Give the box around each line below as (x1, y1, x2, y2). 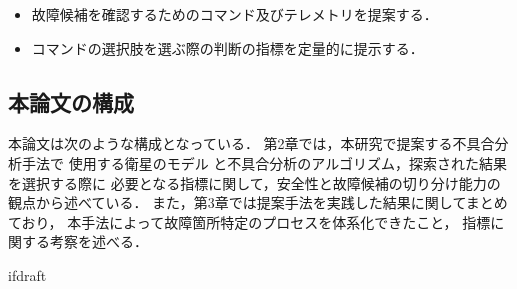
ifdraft (8, 264, 47, 285)
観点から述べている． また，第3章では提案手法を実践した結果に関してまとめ (8, 192, 508, 213)
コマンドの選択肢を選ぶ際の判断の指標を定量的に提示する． (31, 37, 424, 58)
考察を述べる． (49, 231, 148, 252)
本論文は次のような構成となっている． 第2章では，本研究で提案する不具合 (8, 133, 495, 154)
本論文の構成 (8, 86, 134, 117)
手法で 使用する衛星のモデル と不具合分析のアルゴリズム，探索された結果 (21, 152, 507, 173)
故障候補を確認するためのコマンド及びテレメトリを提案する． (31, 4, 438, 24)
